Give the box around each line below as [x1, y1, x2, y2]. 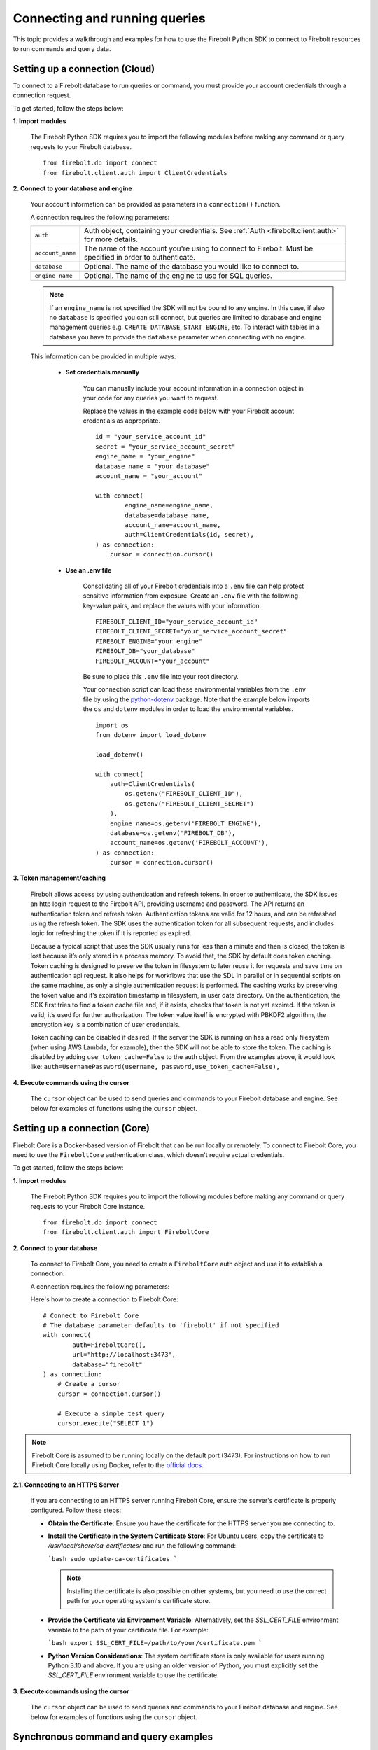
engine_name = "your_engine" [95, 452, 195, 461]
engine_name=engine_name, [125, 501, 213, 510]
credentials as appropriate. [83, 416, 161, 425]
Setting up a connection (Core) [13, 1122, 150, 1134]
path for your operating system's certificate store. [66, 1597, 211, 1605]
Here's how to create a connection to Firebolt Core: [30, 1295, 178, 1303]
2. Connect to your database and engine [13, 184, 132, 192]
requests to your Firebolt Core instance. [30, 1202, 146, 1210]
